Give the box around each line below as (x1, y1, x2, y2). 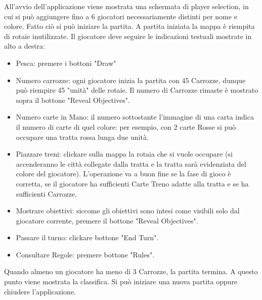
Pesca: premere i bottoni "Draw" (16, 57, 116, 68)
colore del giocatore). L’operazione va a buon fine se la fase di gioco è (16, 168, 231, 179)
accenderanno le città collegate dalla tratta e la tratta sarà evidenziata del (16, 158, 246, 169)
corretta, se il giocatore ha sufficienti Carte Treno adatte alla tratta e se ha (16, 178, 249, 189)
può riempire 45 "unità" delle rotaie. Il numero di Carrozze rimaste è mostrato (16, 85, 258, 95)
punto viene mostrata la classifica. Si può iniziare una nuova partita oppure (4, 276, 238, 287)
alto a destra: (4, 41, 46, 51)
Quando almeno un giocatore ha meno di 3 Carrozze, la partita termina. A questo (4, 266, 258, 277)
